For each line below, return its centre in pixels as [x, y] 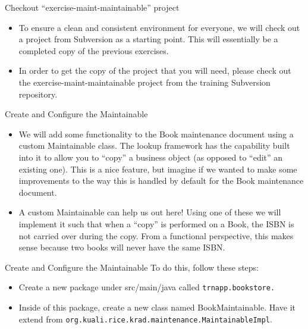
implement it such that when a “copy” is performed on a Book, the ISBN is [156, 223]
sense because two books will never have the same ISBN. [122, 247]
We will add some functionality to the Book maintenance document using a [156, 134]
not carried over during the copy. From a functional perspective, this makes [156, 235]
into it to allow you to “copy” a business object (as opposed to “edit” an [151, 157]
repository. [38, 94]
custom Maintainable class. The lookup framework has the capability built [154, 145]
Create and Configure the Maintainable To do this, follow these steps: [132, 267]
